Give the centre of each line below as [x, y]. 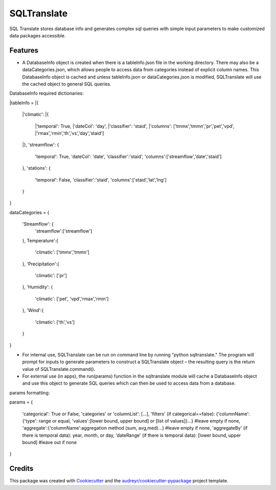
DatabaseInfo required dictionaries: [47, 93]
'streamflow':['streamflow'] [64, 231]
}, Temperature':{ [40, 240]
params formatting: [30, 393]
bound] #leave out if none [49, 442]
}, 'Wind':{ [33, 310]
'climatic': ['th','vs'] [55, 322]
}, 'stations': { [37, 168]
